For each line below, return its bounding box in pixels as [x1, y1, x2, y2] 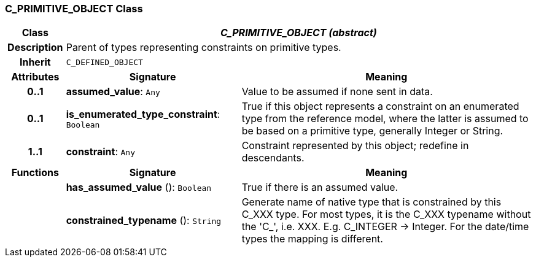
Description [7, 41, 63, 54]
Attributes [11, 71, 60, 83]
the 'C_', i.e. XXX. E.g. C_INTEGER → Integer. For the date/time [241, 220, 529, 233]
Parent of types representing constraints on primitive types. [66, 41, 341, 54]
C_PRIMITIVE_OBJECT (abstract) [220, 26, 377, 39]
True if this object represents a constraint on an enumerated [241, 100, 519, 113]
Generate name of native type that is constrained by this [241, 196, 502, 209]
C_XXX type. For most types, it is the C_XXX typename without [241, 208, 531, 221]
